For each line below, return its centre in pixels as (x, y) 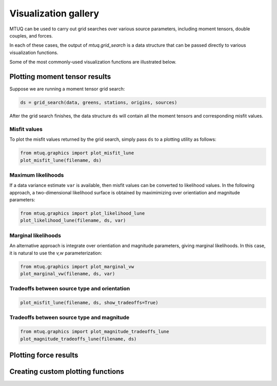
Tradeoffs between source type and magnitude (70, 318)
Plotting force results (44, 355)
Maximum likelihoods (37, 175)
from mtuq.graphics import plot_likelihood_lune (83, 213)
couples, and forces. (31, 35)
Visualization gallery (54, 13)
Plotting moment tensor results (60, 76)
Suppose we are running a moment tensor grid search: (67, 89)
